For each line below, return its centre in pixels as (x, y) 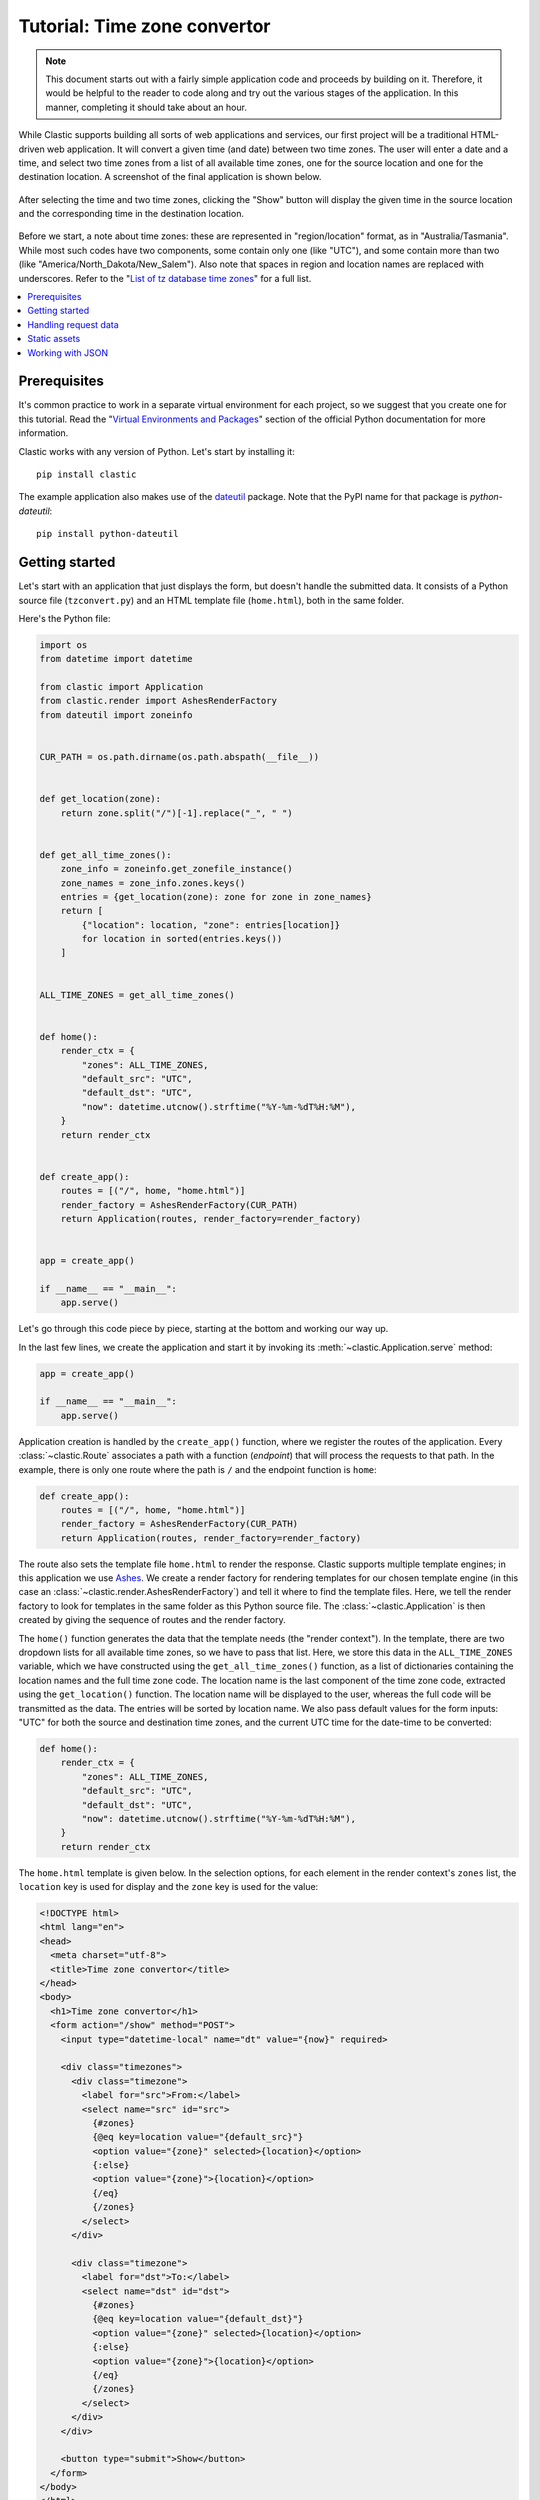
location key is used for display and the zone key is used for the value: (168, 1887)
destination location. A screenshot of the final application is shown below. (170, 177)
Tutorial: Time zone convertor (144, 26)
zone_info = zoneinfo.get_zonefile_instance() (177, 869)
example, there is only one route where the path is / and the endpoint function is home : (197, 1469)
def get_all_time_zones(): (105, 854)
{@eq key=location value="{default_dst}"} (197, 2319)
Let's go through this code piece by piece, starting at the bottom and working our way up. (203, 1329)
